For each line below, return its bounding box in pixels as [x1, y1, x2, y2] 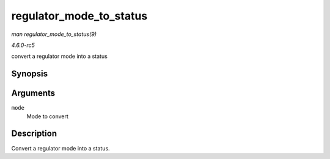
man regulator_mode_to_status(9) [11, 30, 97, 38]
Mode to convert [26, 113, 68, 120]
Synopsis [11, 69, 48, 79]
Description [11, 129, 57, 139]
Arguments [11, 88, 56, 99]
